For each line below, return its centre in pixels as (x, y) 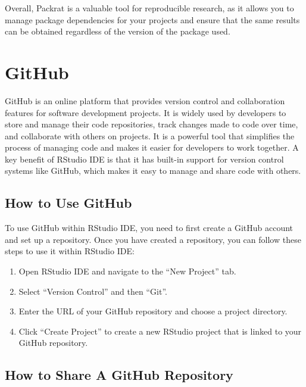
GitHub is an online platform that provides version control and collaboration (145, 100)
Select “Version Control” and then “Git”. (93, 291)
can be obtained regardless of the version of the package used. (118, 31)
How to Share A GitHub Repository (119, 375)
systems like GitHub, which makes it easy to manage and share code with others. (153, 171)
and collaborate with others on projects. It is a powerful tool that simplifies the (150, 135)
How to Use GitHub (68, 203)
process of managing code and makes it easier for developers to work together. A (152, 147)
